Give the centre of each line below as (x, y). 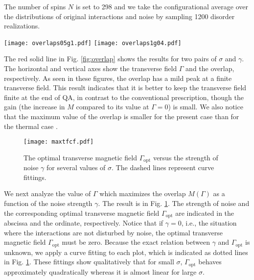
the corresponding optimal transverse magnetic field (82, 213)
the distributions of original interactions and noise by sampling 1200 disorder (119, 16)
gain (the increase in (35, 107)
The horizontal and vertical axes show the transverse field (91, 68)
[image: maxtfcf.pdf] (59, 142)
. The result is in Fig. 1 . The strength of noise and (174, 203)
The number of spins (35, 6)
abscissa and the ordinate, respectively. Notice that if (84, 223)
